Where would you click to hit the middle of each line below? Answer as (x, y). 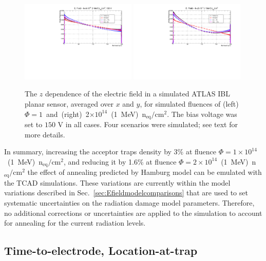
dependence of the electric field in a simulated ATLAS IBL (137, 94)
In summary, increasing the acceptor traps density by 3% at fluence (110, 152)
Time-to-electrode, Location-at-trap (101, 250)
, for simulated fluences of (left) (189, 104)
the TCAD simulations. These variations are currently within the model (117, 182)
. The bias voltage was (202, 114)
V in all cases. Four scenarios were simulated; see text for (148, 124)
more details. (45, 134)
